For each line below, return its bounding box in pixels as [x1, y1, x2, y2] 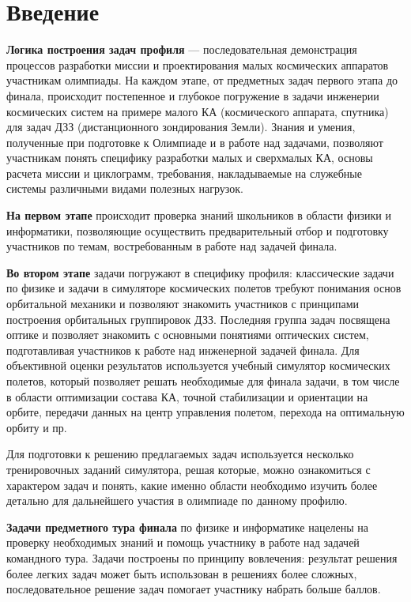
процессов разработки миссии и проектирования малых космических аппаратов [6, 56, 389, 73]
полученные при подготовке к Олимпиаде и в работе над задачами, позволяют [6, 134, 383, 150]
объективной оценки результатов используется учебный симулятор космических [6, 357, 390, 374]
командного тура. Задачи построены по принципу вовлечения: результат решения [6, 549, 398, 566]
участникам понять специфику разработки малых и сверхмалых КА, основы [6, 149, 373, 166]
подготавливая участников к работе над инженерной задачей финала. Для [6, 341, 360, 358]
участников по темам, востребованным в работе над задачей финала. [6, 238, 337, 254]
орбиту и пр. [6, 419, 67, 435]
